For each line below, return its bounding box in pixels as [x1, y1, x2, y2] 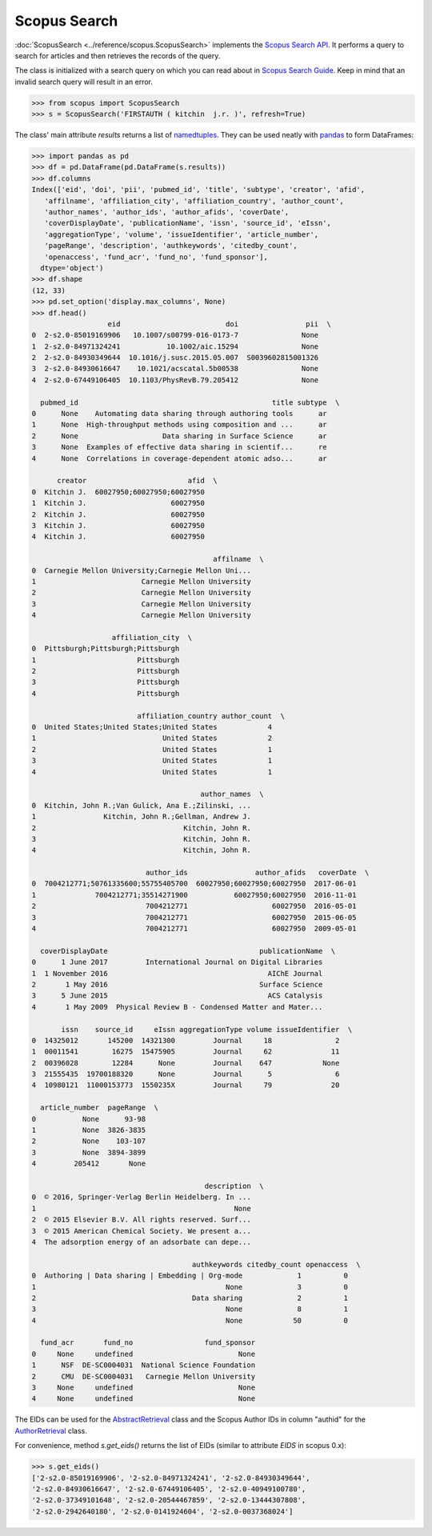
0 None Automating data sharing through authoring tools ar [31, 409, 327, 418]
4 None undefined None [31, 1394, 256, 1403]
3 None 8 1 [31, 1305, 348, 1314]
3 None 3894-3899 [31, 1148, 146, 1157]
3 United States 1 [31, 756, 273, 766]
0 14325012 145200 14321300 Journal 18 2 [31, 1036, 340, 1045]
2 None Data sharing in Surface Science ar [31, 431, 327, 440]
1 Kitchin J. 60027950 [31, 498, 206, 508]
